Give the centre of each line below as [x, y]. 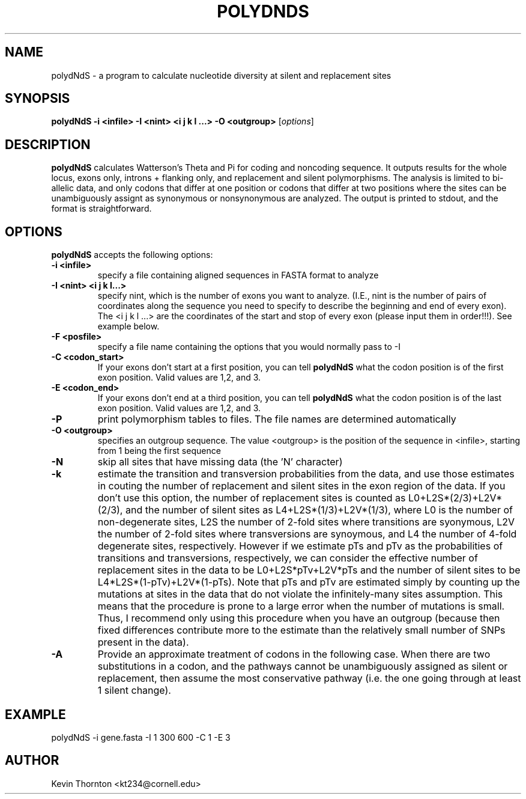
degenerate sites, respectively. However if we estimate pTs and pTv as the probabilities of [300, 546]
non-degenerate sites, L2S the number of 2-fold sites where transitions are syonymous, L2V [306, 522]
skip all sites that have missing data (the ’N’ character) [220, 462]
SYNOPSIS [38, 99]
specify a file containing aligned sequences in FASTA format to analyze [238, 275]
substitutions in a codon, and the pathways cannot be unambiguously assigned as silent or [303, 666]
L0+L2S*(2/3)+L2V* [455, 498]
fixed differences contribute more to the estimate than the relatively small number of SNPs [301, 630]
